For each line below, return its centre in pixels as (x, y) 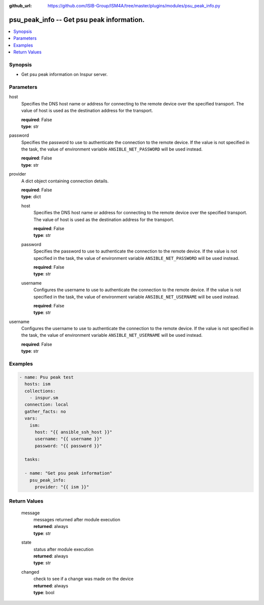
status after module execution (64, 549)
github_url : (20, 6)
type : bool (44, 592)
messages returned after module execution (77, 519)
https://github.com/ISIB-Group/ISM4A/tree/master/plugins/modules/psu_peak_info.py (134, 6)
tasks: (33, 459)
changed (30, 572)
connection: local (46, 405)
